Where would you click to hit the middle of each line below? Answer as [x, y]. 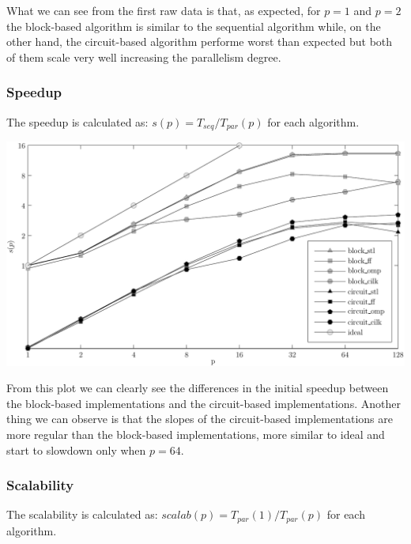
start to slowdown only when [76, 450]
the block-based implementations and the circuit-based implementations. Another [204, 403]
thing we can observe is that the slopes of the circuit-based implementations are [200, 419]
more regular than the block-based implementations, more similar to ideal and [196, 434]
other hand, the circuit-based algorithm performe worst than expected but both [200, 42]
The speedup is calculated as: [77, 121]
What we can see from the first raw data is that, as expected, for [164, 10]
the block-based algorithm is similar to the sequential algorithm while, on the [194, 26]
